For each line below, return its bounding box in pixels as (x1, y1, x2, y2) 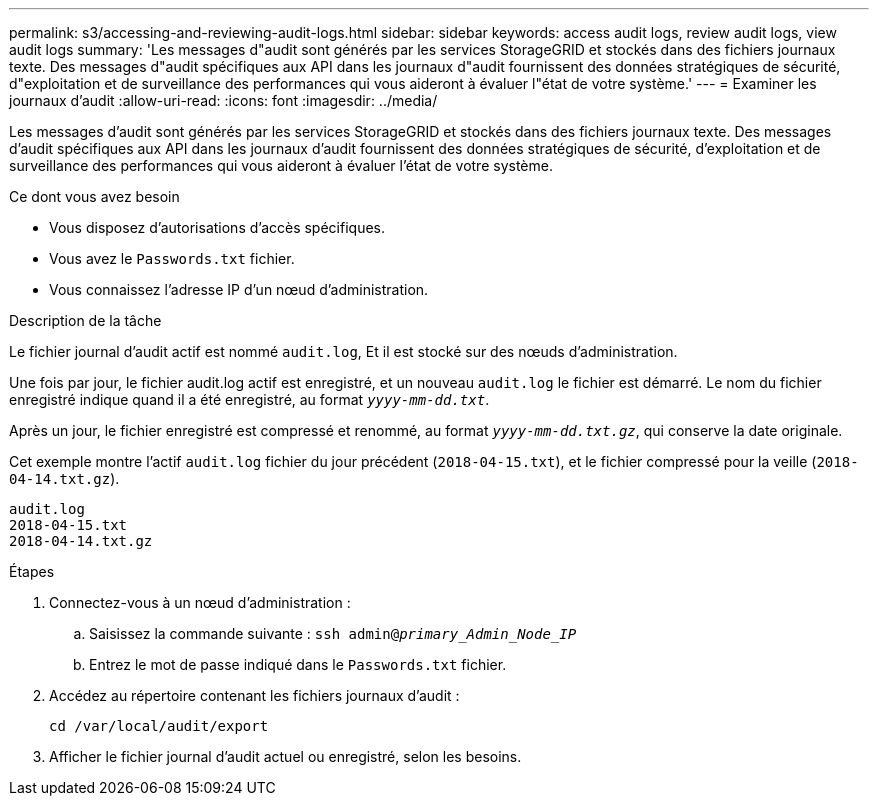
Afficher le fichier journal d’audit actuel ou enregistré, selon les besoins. (49, 748, 522, 765)
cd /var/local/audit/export (49, 718, 269, 734)
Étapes (9, 563, 55, 580)
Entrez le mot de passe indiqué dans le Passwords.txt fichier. (89, 656, 507, 673)
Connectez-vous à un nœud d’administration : (49, 594, 351, 611)
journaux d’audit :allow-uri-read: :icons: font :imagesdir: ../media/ (9, 92, 438, 109)
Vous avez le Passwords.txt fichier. (49, 250, 295, 267)
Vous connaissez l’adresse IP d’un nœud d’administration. (49, 281, 429, 298)
